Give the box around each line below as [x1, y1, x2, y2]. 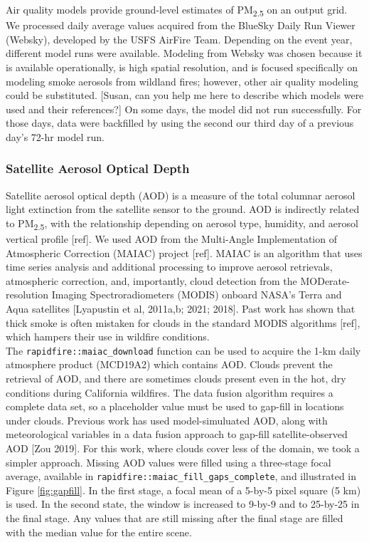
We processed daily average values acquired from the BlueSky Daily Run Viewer [6, 18, 355, 33]
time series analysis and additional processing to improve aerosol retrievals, [6, 259, 333, 274]
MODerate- [300, 273, 350, 288]
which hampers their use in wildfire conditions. [6, 329, 210, 344]
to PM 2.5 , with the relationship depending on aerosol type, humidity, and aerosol [6, 215, 358, 232]
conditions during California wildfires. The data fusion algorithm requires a [6, 385, 333, 400]
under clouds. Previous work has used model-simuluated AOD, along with [6, 412, 328, 427]
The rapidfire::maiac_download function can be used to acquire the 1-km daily [6, 343, 361, 358]
